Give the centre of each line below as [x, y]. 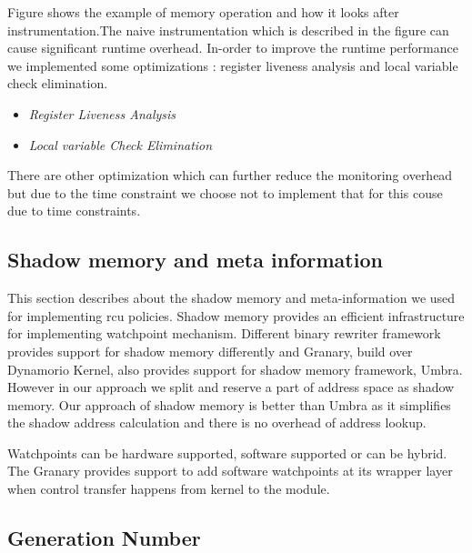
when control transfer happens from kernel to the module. [169, 489]
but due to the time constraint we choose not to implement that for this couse [225, 192]
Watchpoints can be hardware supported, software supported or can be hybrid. [227, 452]
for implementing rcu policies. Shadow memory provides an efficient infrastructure [236, 315]
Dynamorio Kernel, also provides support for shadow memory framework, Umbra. [235, 369]
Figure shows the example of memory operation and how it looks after [203, 12]
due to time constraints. [74, 211]
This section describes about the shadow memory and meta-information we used [231, 298]
